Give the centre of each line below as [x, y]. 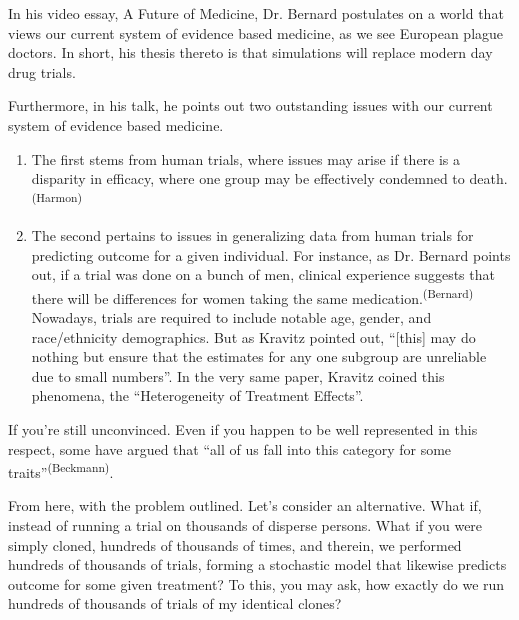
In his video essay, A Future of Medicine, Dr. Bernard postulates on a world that [256, 13]
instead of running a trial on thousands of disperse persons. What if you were [245, 525]
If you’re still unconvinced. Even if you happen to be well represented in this [243, 429]
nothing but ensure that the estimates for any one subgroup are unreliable [259, 356]
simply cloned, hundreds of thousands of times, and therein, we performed [235, 544]
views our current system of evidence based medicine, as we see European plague [256, 32]
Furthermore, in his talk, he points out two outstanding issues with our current [250, 105]
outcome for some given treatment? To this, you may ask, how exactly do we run [256, 583]
